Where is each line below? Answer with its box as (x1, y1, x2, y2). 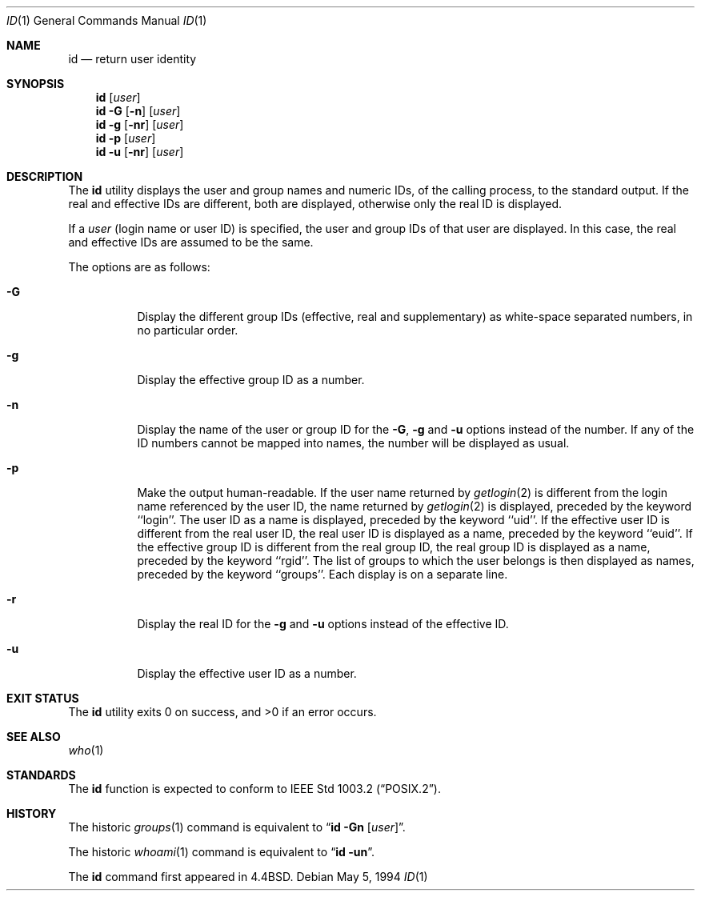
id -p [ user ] (95, 131, 156, 145)
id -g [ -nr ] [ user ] (95, 118, 184, 131)
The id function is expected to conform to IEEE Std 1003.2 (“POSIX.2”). (68, 782, 441, 795)
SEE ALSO (6, 730, 61, 743)
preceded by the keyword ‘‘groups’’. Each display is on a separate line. (137, 567, 508, 581)
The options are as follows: (68, 260, 210, 274)
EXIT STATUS (6, 691, 79, 705)
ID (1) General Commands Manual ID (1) (6, 14, 207, 27)
